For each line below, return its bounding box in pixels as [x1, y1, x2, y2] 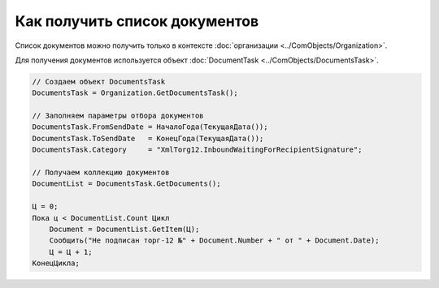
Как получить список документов [15, 12, 259, 30]
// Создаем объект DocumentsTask [32, 77, 166, 86]
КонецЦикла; [32, 259, 80, 268]
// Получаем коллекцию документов [32, 168, 170, 178]
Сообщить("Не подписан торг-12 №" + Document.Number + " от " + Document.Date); [49, 236, 380, 245]
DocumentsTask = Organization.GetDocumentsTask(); [32, 88, 239, 97]
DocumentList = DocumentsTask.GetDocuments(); [32, 179, 221, 188]
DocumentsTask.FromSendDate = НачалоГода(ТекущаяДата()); [32, 123, 268, 131]
